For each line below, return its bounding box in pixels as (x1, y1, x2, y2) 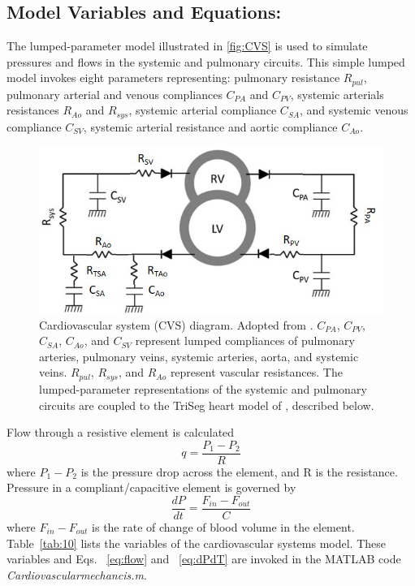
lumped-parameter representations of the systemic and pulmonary (39, 380, 367, 397)
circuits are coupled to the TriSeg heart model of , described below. (39, 396, 374, 413)
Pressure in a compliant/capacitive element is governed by (6, 479, 296, 496)
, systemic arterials (290, 85, 384, 102)
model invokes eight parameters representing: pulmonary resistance (6, 69, 340, 86)
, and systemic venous (300, 101, 409, 118)
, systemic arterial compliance (128, 101, 277, 118)
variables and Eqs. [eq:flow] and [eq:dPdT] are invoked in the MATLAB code (6, 550, 401, 567)
